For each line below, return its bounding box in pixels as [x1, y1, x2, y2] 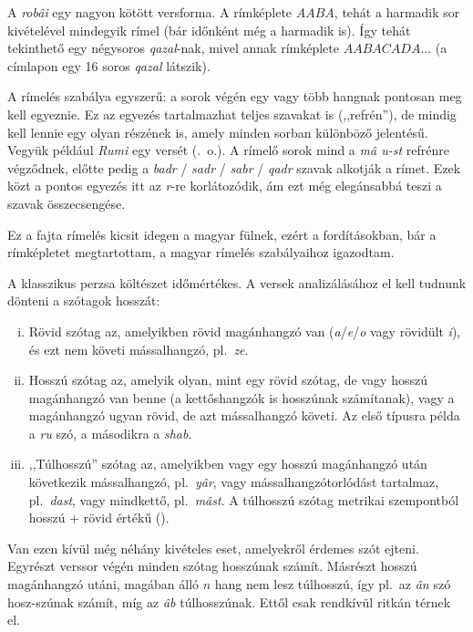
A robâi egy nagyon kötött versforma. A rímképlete [7, 3, 293, 21]
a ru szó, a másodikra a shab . [28, 423, 192, 442]
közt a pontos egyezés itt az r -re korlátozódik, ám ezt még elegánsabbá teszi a [7, 176, 442, 195]
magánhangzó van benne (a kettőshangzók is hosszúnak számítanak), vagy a [28, 388, 455, 407]
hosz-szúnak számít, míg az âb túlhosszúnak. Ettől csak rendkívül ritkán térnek [7, 592, 451, 611]
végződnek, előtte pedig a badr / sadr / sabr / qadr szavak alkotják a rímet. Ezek [7, 158, 461, 177]
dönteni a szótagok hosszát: [7, 291, 160, 310]
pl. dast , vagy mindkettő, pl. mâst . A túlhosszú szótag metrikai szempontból [28, 490, 459, 509]
